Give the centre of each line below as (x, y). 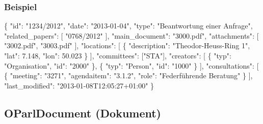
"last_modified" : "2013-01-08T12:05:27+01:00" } (79, 85)
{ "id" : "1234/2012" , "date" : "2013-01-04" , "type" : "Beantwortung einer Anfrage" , (128, 26)
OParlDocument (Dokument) (83, 113)
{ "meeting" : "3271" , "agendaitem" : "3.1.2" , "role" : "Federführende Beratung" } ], (128, 75)
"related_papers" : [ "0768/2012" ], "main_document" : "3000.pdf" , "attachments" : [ (131, 35)
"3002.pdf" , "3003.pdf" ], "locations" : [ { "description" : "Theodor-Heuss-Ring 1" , (127, 45)
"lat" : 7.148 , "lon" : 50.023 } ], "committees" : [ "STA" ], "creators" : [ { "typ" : (118, 55)
